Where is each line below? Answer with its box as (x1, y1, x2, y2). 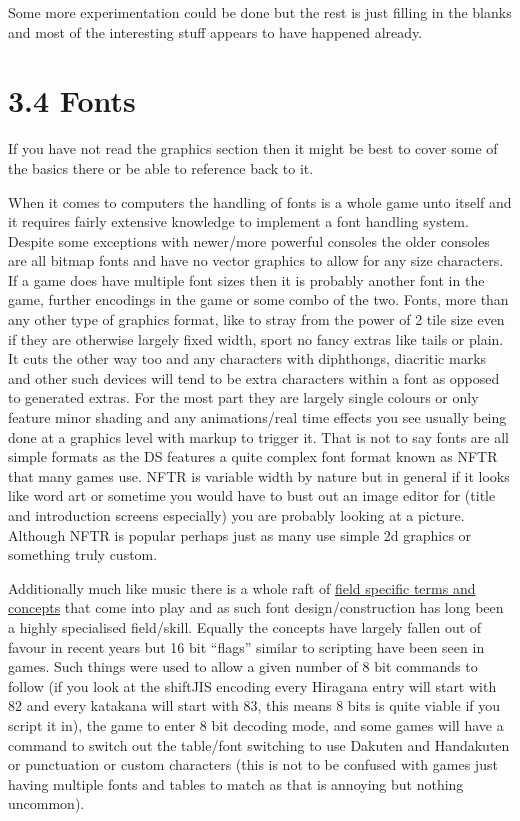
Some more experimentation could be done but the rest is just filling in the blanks (8, 2, 512, 22)
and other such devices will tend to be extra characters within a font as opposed (8, 367, 500, 388)
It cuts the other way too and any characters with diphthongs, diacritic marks (8, 348, 487, 369)
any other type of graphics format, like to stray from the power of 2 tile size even (8, 309, 505, 330)
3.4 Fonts (8, 80, 136, 121)
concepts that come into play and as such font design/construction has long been (8, 597, 504, 618)
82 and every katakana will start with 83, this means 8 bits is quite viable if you (8, 695, 501, 716)
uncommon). (8, 793, 85, 814)
